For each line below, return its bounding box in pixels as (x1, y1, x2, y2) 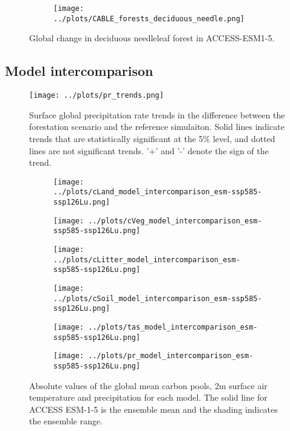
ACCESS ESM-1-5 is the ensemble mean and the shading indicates (29, 402, 278, 415)
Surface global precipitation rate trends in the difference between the (29, 108, 285, 121)
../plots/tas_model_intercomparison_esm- (88, 322, 258, 331)
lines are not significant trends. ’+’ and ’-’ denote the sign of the (29, 144, 269, 157)
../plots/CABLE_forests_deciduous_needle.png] (53, 14, 244, 23)
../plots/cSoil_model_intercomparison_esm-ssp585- (53, 294, 262, 303)
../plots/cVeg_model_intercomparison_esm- (88, 216, 262, 225)
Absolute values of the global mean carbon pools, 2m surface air (29, 379, 268, 392)
